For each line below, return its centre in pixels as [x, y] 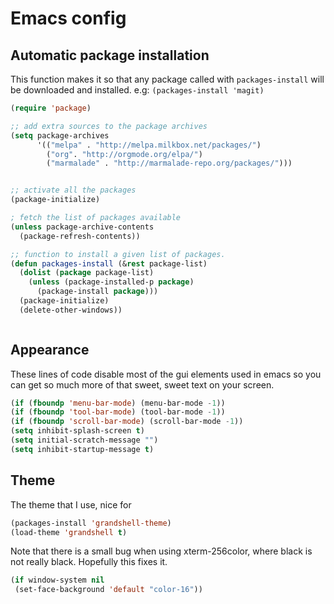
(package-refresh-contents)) [80, 236]
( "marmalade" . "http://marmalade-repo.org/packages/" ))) [169, 163]
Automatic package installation [110, 55]
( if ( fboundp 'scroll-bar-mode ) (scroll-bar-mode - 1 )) [127, 422]
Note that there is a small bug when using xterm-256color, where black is [161, 551]
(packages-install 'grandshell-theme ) [91, 523]
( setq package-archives [60, 135]
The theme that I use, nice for [71, 504]
